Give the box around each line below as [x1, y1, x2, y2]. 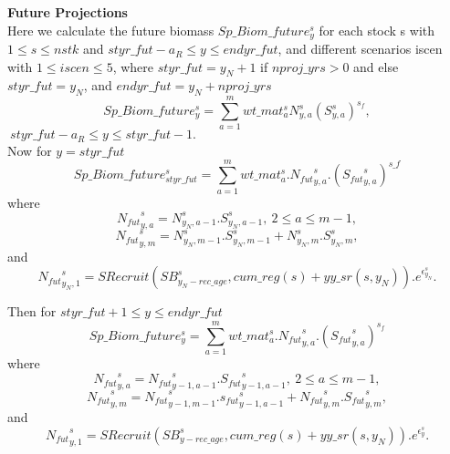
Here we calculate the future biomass [7, 20, 215, 39]
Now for [7, 140, 52, 160]
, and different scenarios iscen [277, 39, 443, 58]
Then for [7, 302, 57, 321]
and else [353, 57, 399, 76]
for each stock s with [319, 20, 435, 39]
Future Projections [7, 3, 128, 21]
